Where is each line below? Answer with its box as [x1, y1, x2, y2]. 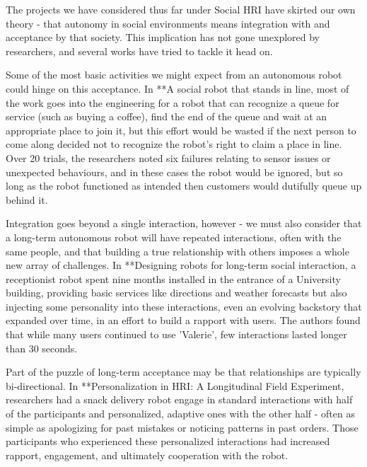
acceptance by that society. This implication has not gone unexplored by [6, 30, 320, 45]
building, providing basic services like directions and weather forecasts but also [6, 285, 347, 300]
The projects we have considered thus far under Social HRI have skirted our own [6, 2, 356, 16]
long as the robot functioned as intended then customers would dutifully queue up [6, 178, 362, 193]
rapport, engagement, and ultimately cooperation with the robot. [6, 447, 289, 462]
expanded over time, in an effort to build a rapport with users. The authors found [6, 313, 361, 328]
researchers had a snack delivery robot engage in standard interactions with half [6, 392, 353, 407]
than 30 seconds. [6, 340, 78, 355]
